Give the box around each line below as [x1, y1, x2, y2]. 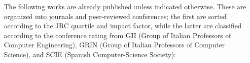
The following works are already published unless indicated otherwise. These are [4, 1, 247, 11]
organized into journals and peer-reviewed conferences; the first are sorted [4, 11, 227, 21]
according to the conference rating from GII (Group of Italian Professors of [4, 30, 231, 40]
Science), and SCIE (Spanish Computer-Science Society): [4, 49, 176, 59]
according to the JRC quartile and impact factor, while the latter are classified [4, 21, 242, 31]
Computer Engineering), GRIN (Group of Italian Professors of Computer [4, 40, 225, 50]
